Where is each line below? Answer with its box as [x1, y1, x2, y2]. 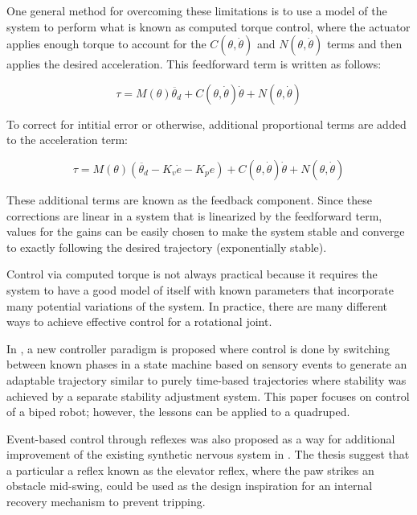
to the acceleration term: [6, 131, 128, 148]
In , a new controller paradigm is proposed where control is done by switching [6, 340, 390, 356]
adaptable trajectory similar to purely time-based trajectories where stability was [6, 371, 407, 388]
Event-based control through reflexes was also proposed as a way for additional [6, 430, 395, 447]
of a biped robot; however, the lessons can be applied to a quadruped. [6, 403, 350, 420]
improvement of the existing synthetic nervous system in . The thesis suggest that [6, 446, 410, 463]
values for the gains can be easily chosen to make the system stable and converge [6, 223, 405, 240]
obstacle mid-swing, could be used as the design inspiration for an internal [6, 477, 373, 494]
